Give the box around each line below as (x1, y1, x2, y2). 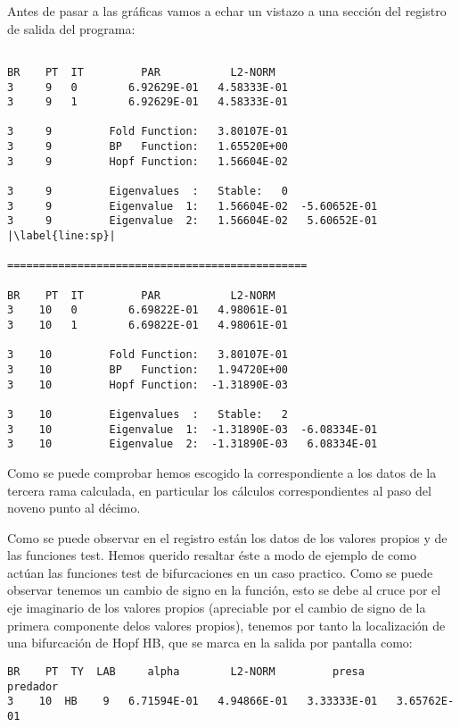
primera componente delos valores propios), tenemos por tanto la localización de (7, 615, 446, 634)
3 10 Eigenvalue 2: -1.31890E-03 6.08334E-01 (7, 438, 378, 451)
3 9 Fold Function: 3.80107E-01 (7, 125, 288, 138)
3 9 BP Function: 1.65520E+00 (7, 140, 288, 154)
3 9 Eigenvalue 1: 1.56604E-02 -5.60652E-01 (7, 199, 378, 213)
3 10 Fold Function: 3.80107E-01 (7, 348, 288, 362)
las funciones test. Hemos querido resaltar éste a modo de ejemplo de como (7, 546, 417, 564)
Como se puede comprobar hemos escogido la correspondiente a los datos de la (7, 463, 437, 481)
